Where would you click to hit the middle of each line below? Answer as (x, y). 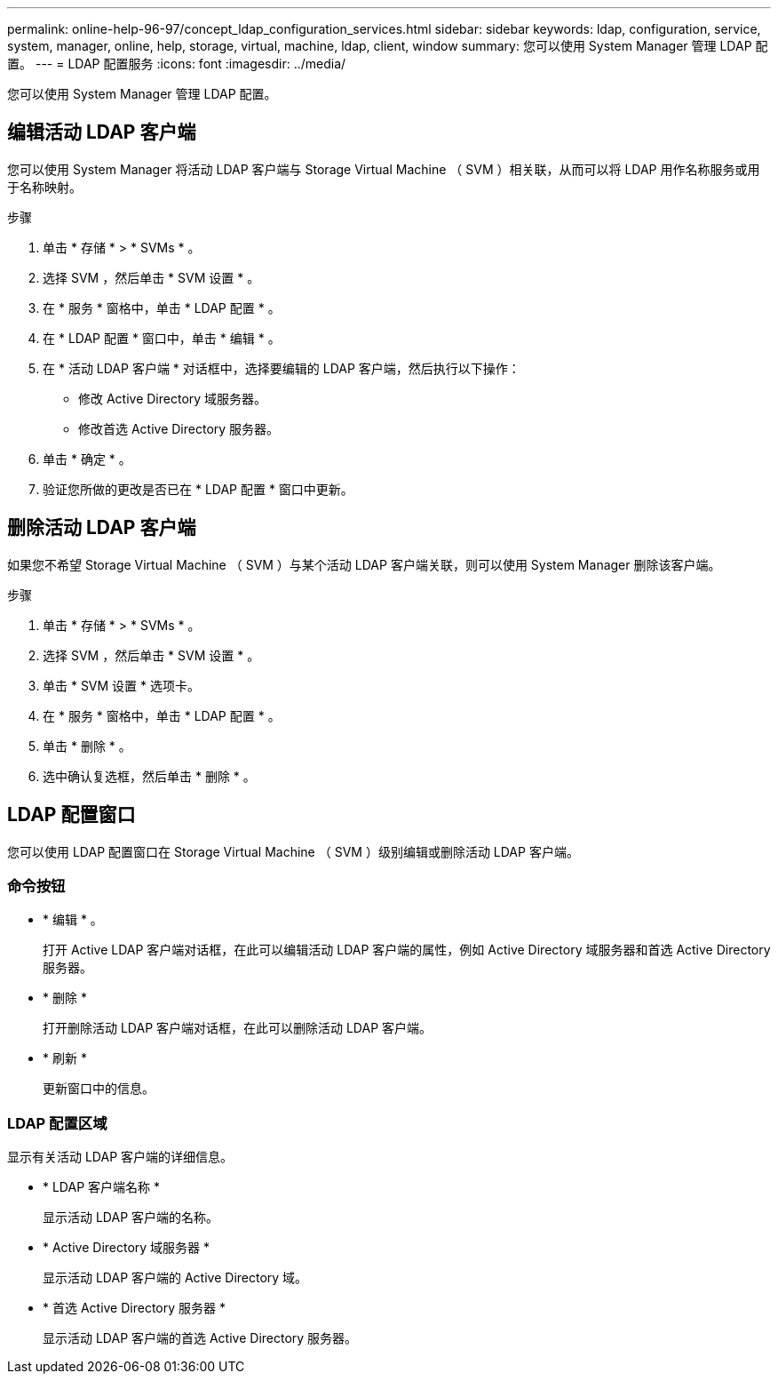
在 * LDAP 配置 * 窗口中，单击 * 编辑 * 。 (162, 338)
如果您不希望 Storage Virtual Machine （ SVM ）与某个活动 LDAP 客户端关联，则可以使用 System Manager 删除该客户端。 (364, 564)
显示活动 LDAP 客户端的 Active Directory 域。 (175, 1278)
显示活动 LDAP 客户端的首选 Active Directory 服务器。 (200, 1338)
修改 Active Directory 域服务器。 (173, 398)
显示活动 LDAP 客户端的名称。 (131, 1217)
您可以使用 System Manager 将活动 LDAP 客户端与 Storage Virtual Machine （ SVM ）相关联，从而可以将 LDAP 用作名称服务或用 (384, 169)
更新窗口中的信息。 (99, 1089)
